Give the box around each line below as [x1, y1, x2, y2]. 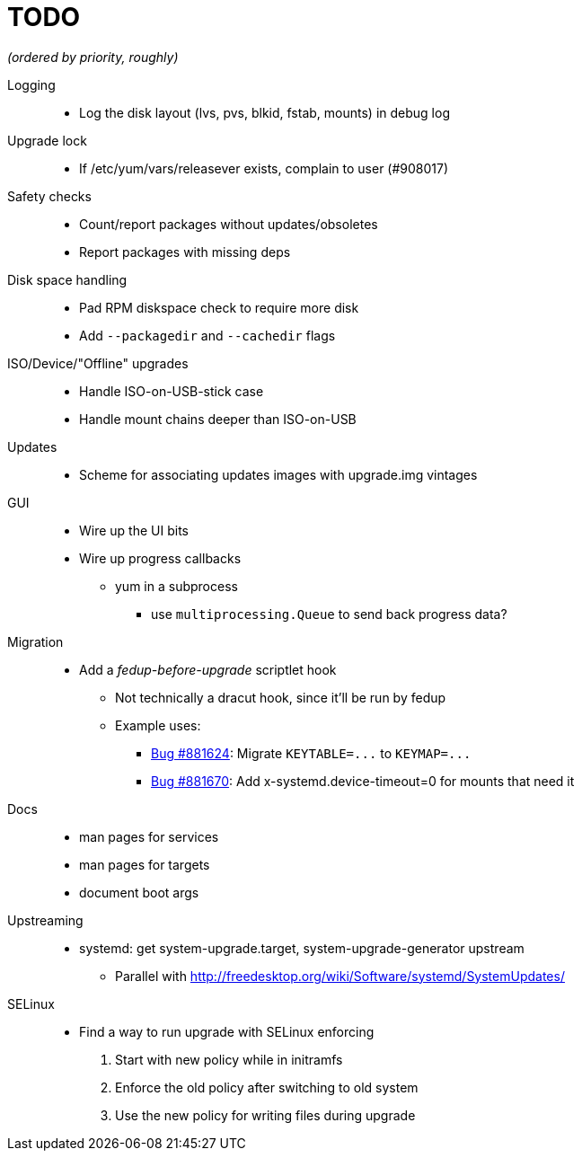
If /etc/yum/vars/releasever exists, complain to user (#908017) [79, 160, 449, 176]
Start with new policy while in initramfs [115, 1051, 343, 1067]
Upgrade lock [7, 132, 87, 148]
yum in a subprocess [115, 578, 238, 594]
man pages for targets [79, 856, 210, 872]
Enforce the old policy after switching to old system [115, 1079, 419, 1095]
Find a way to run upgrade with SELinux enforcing [79, 1023, 375, 1039]
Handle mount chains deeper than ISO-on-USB [79, 411, 357, 427]
